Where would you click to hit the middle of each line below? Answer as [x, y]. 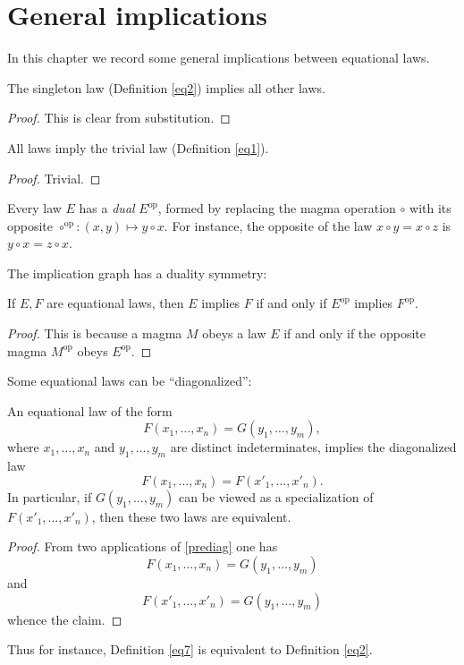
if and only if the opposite [354, 333]
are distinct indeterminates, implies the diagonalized [313, 447]
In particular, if [50, 496]
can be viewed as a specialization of [276, 496]
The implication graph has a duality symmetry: [137, 273]
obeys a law [234, 333]
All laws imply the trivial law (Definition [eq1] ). [138, 147]
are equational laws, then [115, 303]
